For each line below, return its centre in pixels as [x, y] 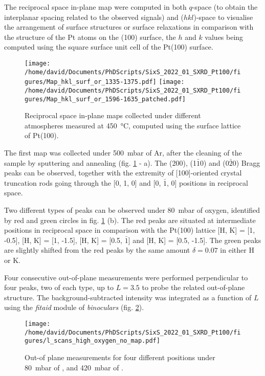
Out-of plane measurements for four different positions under [120, 357]
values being [224, 37]
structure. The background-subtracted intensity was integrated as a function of [128, 297]
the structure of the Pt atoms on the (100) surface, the [90, 37]
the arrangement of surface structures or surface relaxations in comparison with [129, 27]
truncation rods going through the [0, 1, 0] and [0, [83, 182]
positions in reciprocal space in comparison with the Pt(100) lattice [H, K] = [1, [130, 230]
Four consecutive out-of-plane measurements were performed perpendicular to [126, 277]
